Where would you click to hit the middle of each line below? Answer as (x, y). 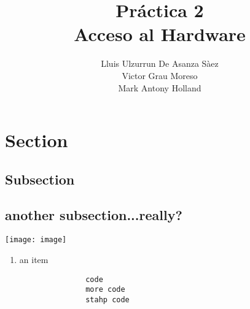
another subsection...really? (94, 215)
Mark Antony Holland (160, 87)
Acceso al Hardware (160, 34)
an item (34, 259)
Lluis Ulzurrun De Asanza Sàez (160, 63)
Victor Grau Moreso (160, 75)
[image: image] (36, 240)
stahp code (107, 299)
